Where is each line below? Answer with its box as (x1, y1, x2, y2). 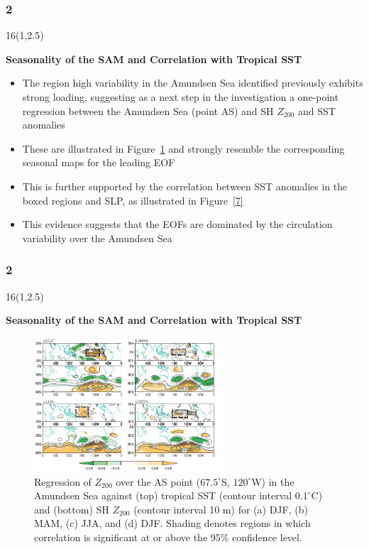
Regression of (34, 474, 92, 489)
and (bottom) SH (34, 501, 109, 516)
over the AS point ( (116, 474, 201, 489)
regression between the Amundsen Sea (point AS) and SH (22, 103, 274, 118)
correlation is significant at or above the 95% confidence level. (34, 530, 302, 545)
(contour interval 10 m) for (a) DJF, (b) (133, 501, 308, 516)
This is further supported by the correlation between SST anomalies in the (22, 178, 348, 193)
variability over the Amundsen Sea (22, 230, 172, 245)
